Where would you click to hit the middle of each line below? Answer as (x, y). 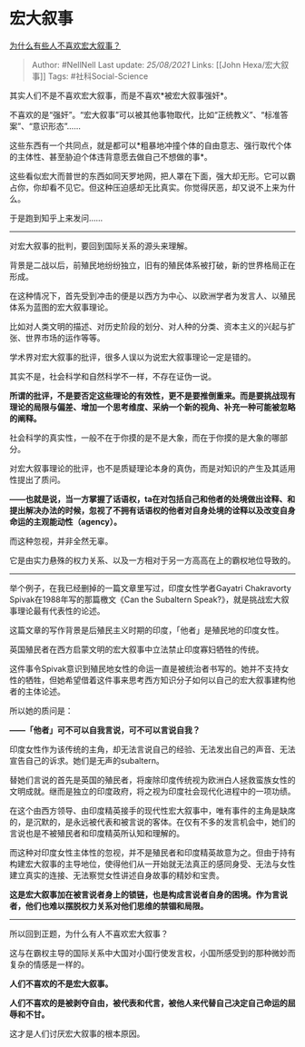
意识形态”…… (57, 126)
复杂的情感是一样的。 (49, 964)
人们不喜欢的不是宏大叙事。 (61, 983)
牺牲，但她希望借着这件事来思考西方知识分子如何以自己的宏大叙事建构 (156, 680)
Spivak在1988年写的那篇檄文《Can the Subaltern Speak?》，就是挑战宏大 (145, 599)
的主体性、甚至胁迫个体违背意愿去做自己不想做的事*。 (111, 156)
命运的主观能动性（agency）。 (66, 521)
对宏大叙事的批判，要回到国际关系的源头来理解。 (101, 245)
